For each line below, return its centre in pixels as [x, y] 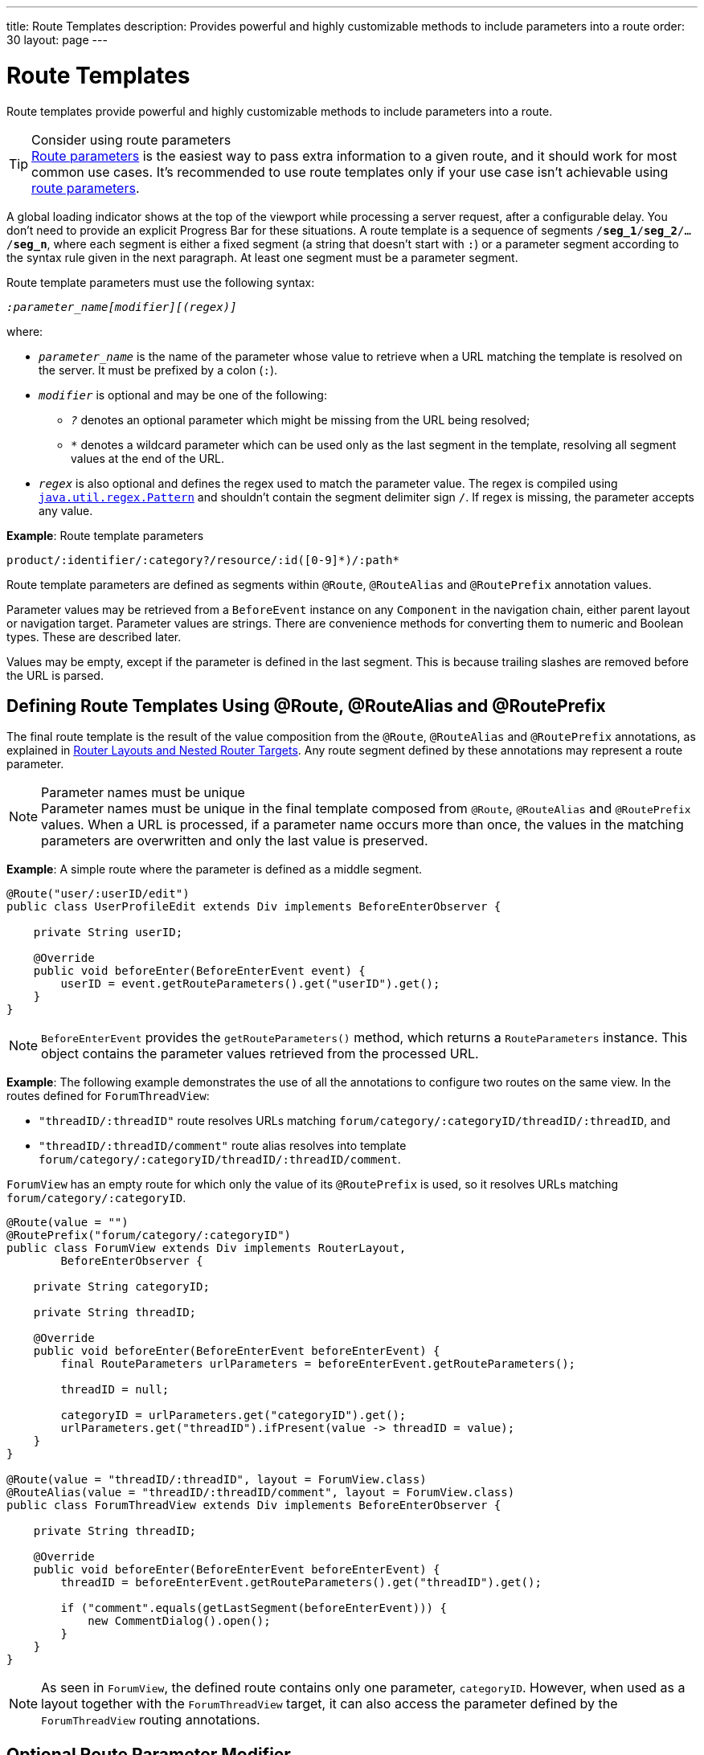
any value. [66, 510]
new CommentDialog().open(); [179, 1621]
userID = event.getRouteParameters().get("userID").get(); [250, 984]
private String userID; [108, 933]
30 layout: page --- [57, 40]
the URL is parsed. [55, 675]
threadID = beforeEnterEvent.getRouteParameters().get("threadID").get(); [301, 1583]
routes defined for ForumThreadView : [108, 1096]
